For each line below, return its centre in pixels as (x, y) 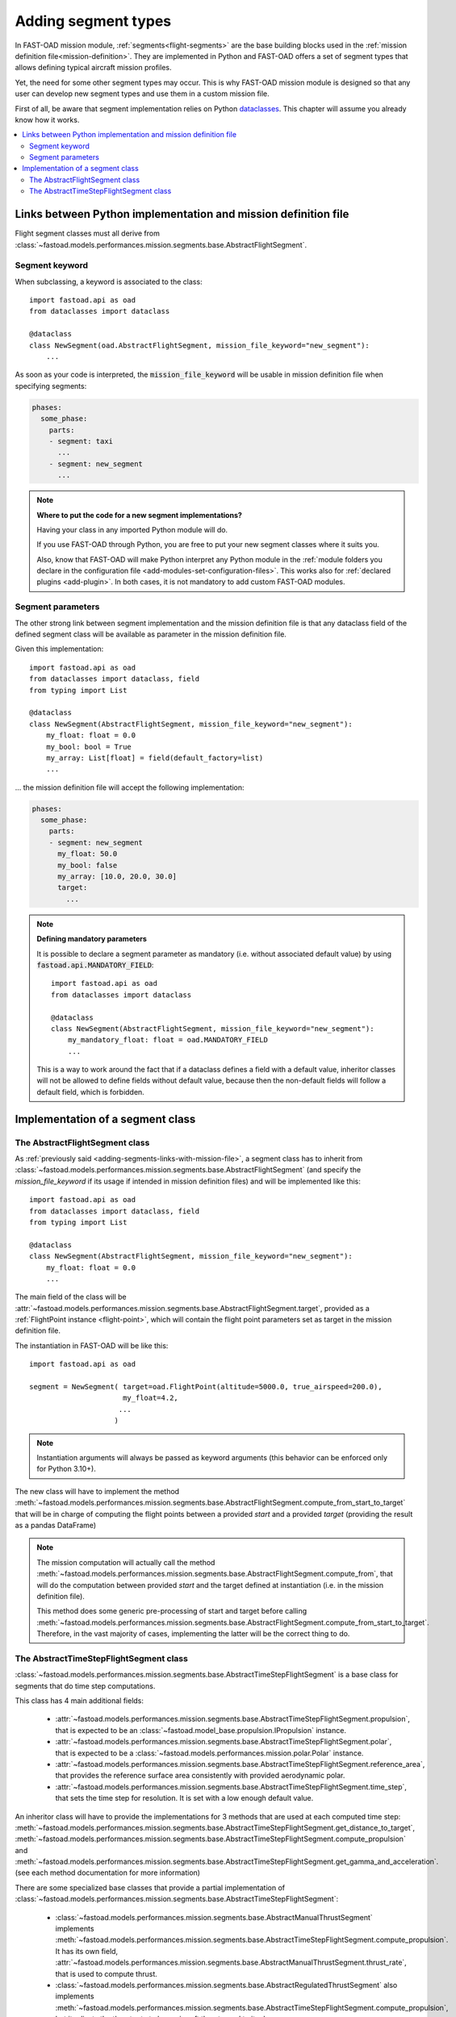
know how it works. (47, 119)
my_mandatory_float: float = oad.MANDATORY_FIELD (167, 1040)
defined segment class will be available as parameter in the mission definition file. (151, 634)
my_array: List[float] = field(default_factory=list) (155, 758)
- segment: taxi (81, 441)
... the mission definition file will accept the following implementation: (130, 787)
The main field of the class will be (71, 1297)
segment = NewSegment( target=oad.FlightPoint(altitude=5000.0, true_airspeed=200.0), (206, 1387)
